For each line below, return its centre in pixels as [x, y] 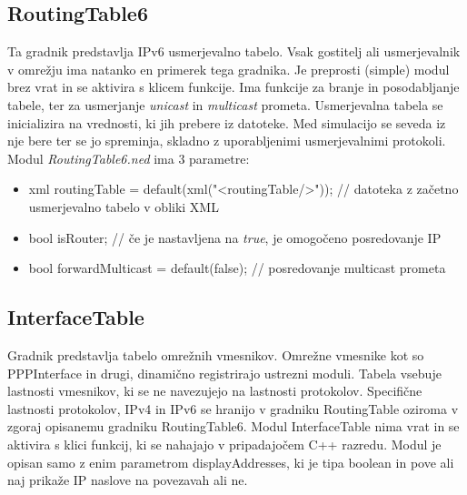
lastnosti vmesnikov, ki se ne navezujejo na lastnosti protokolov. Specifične [215, 391]
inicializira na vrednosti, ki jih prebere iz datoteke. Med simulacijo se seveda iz [227, 122]
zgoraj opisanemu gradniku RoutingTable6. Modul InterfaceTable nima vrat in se [233, 426]
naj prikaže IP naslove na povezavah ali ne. [128, 480]
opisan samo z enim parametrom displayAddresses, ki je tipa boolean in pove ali [231, 462]
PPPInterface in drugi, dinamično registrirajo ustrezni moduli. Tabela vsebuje [224, 373]
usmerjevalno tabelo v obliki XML [124, 206]
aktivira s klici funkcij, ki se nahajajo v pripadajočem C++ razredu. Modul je [224, 444]
